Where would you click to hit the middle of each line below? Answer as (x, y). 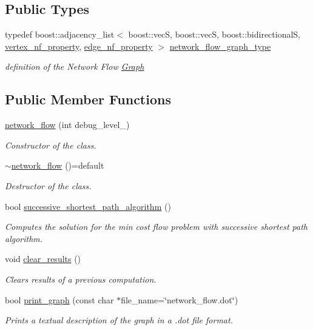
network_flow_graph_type (220, 46)
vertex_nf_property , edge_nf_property (79, 46)
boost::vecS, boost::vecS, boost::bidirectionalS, (214, 34)
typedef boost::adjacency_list (60, 34)
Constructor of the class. (51, 145)
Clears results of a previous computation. (81, 279)
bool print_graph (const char (59, 299)
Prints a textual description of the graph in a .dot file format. (119, 320)
